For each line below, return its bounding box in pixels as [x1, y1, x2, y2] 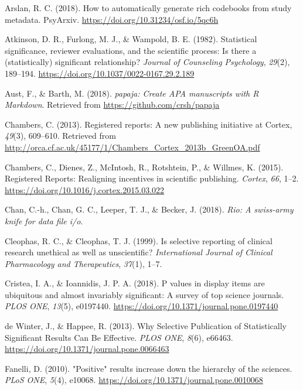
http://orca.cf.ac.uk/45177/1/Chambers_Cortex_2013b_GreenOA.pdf [5, 141, 260, 153]
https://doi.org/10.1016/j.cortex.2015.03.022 [5, 183, 165, 196]
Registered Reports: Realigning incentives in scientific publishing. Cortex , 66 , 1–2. [5, 172, 299, 184]
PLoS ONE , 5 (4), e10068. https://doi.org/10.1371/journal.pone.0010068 [5, 374, 263, 386]
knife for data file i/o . [5, 214, 83, 227]
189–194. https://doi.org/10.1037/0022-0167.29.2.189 [5, 67, 195, 79]
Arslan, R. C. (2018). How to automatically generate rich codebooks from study [5, 2, 292, 13]
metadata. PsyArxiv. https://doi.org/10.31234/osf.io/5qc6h [5, 13, 219, 25]
